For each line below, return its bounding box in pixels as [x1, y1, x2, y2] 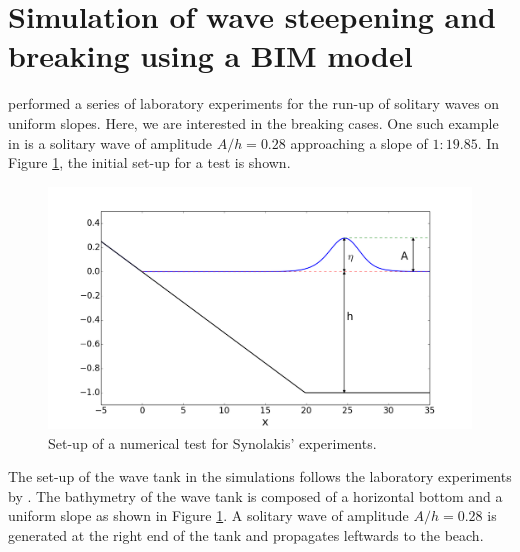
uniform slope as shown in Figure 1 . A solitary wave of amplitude [8, 505, 409, 526]
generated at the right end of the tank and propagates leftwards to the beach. [8, 524, 484, 545]
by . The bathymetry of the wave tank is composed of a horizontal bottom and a [8, 485, 503, 506]
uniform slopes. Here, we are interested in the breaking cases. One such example [8, 112, 499, 133]
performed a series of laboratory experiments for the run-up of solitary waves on [8, 93, 500, 114]
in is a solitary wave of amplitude [8, 132, 212, 153]
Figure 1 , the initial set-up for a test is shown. [8, 152, 291, 173]
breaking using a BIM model [8, 35, 413, 76]
